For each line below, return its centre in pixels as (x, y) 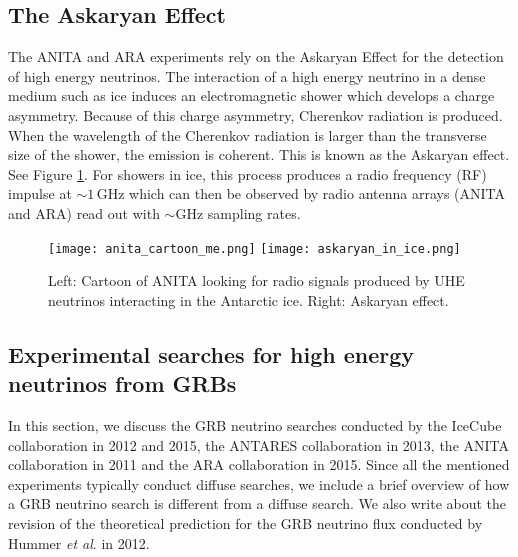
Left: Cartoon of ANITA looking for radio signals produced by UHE (256, 280)
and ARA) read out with (84, 212)
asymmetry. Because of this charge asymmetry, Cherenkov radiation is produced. (255, 114)
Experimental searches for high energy (211, 353)
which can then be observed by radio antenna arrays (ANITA (317, 193)
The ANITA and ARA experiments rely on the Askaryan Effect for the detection (256, 56)
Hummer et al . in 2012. (79, 542)
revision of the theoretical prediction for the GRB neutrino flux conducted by (245, 522)
